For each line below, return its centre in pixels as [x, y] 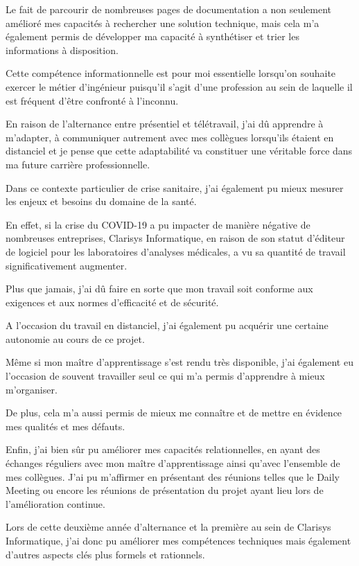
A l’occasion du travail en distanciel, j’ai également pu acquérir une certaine [167, 325]
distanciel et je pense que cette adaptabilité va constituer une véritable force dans [179, 151]
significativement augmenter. [67, 265]
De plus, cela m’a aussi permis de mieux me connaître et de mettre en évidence [174, 413]
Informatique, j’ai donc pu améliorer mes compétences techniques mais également [178, 540]
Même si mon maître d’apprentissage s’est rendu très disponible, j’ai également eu [179, 362]
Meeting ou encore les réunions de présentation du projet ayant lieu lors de [165, 490]
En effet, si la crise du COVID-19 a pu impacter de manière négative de [158, 224]
